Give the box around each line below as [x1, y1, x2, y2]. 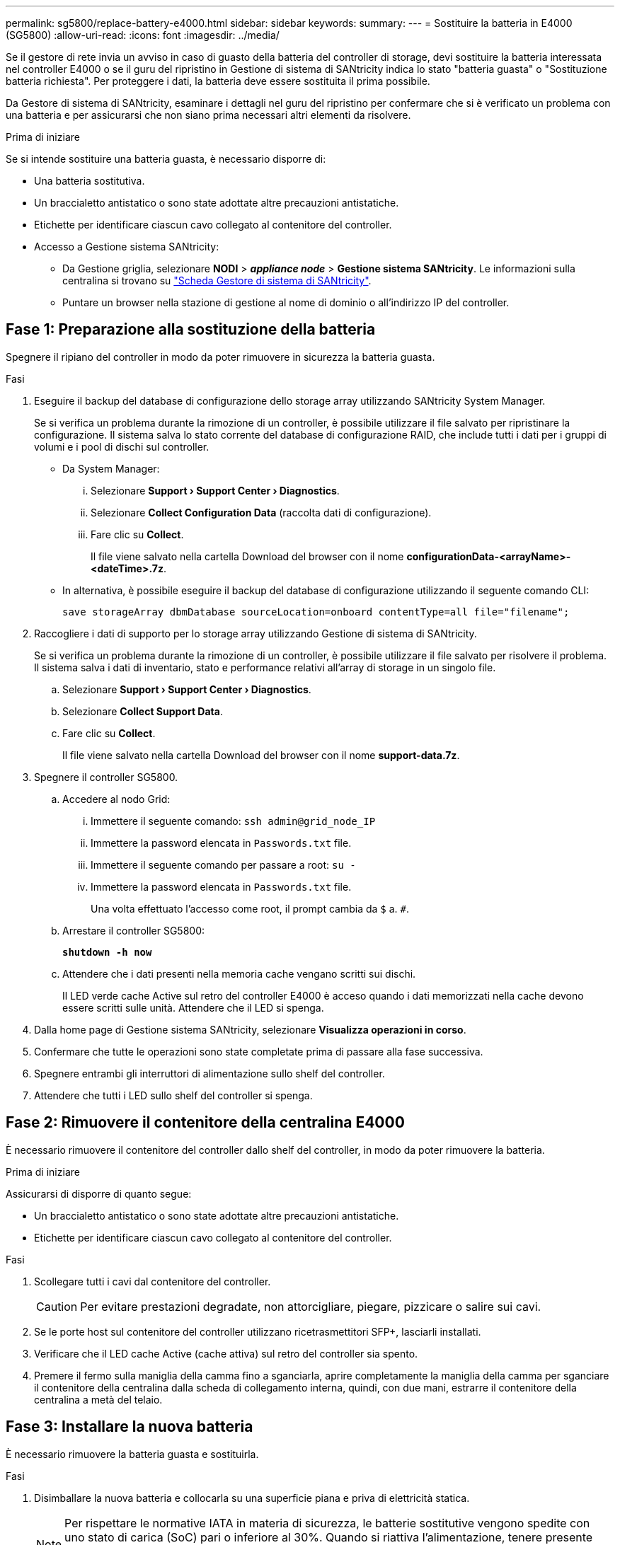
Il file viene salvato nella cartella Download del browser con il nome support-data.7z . [62, 748, 460, 761]
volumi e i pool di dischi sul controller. [34, 440, 209, 453]
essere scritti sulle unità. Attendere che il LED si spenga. [62, 1001, 324, 1014]
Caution [36, 1299, 78, 1314]
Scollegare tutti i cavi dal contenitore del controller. [34, 1275, 271, 1287]
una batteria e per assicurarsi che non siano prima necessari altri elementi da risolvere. [6, 109, 411, 121]
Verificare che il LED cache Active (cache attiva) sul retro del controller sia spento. [34, 1347, 418, 1360]
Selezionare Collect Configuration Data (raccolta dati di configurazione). [91, 506, 432, 519]
